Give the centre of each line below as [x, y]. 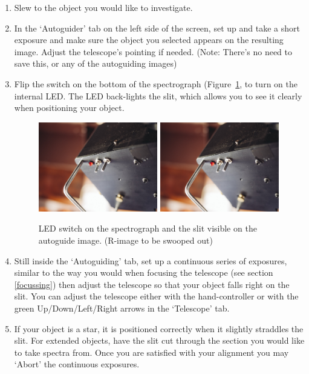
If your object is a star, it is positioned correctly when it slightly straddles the [159, 328]
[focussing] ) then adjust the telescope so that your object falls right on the [152, 284]
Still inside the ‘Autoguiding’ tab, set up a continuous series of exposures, [151, 260]
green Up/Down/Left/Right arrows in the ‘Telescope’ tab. [122, 308]
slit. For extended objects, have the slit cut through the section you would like [159, 340]
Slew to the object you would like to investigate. [103, 7]
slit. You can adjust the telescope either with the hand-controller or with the [156, 296]
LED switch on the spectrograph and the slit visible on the [148, 228]
